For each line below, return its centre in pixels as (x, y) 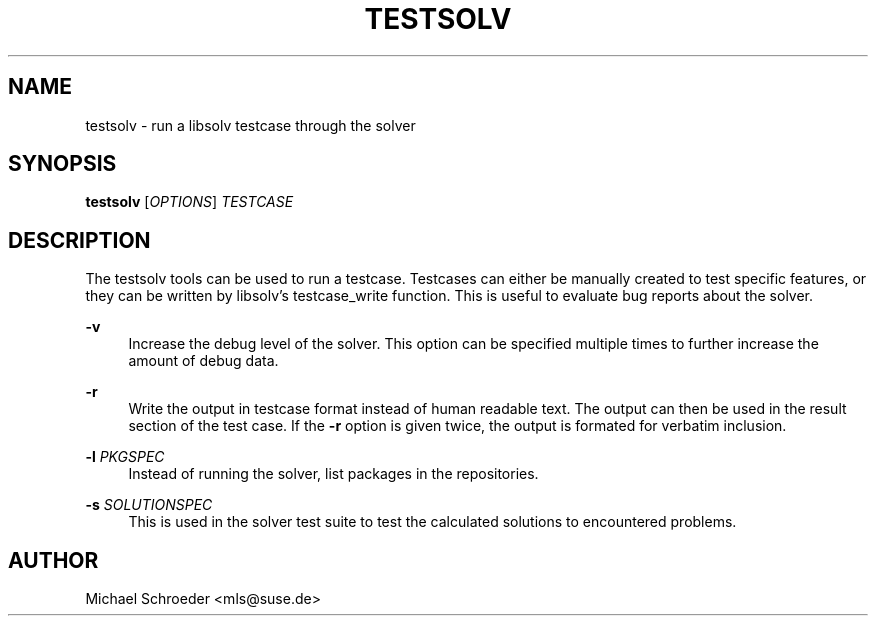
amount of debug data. (203, 361)
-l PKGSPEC (125, 457)
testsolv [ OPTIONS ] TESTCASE (189, 202)
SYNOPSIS (62, 164)
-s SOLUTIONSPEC (149, 505)
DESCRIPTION (79, 240)
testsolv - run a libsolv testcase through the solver (250, 125)
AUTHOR (53, 560)
